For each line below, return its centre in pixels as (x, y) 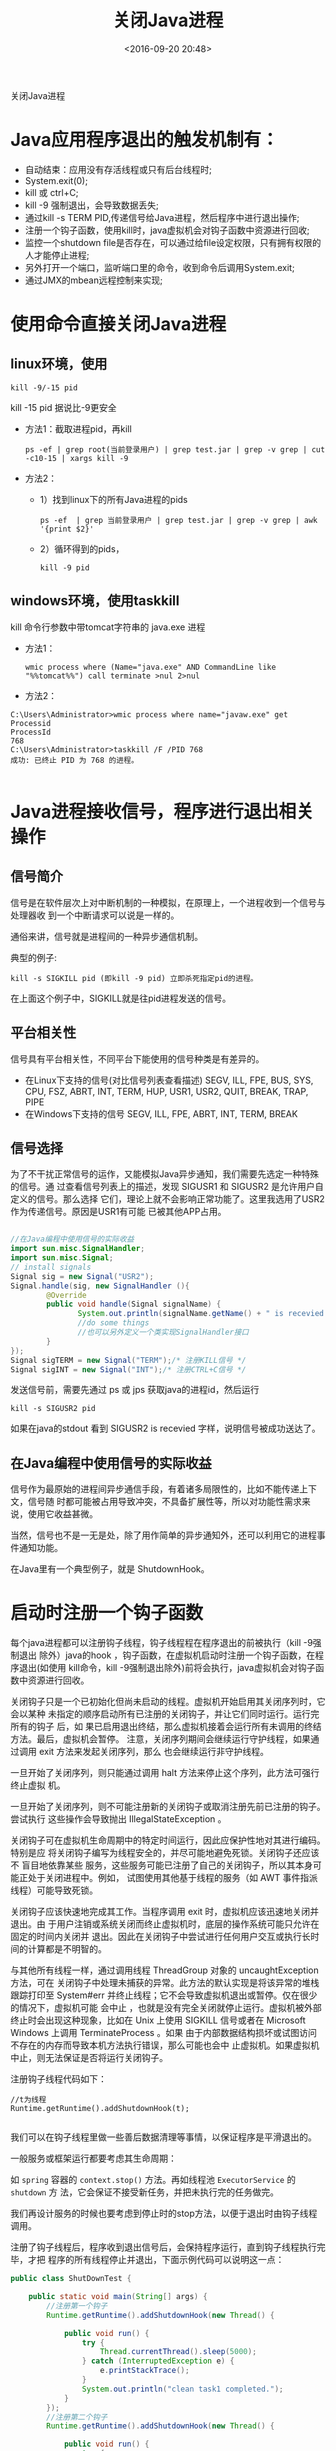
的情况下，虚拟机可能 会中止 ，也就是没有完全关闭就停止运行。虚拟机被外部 (166, 2008)
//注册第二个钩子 (77, 2417)
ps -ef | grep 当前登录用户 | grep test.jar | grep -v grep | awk (178, 520)
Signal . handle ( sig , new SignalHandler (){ (100, 1286)
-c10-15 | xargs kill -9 (76, 458)
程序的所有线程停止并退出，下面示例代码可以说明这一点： (166, 2260)
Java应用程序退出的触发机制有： (144, 140)
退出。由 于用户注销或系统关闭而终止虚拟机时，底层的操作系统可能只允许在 (165, 1924)
